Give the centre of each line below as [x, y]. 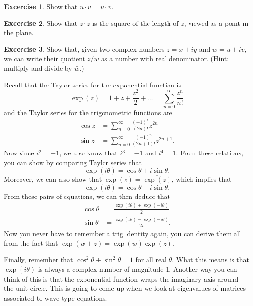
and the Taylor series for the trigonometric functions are [88, 113]
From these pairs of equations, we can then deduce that [87, 196]
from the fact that [31, 243]
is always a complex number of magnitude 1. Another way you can [137, 269]
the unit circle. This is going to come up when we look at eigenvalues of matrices [125, 288]
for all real [151, 259]
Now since [19, 153]
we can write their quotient [45, 58]
